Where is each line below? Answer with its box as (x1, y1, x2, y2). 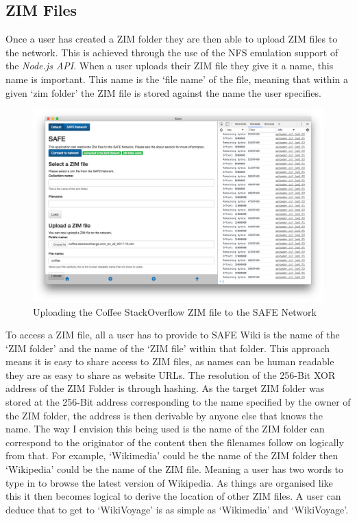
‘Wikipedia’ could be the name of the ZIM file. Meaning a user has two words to (5, 462, 344, 476)
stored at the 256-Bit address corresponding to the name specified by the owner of (5, 395, 351, 409)
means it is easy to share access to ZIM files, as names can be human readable (5, 354, 334, 369)
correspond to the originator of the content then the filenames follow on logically (5, 435, 344, 449)
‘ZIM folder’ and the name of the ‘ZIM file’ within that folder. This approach (5, 340, 330, 355)
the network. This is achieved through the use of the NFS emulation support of (5, 45, 338, 59)
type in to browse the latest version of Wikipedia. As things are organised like (5, 475, 333, 489)
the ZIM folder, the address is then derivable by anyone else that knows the (5, 408, 323, 422)
